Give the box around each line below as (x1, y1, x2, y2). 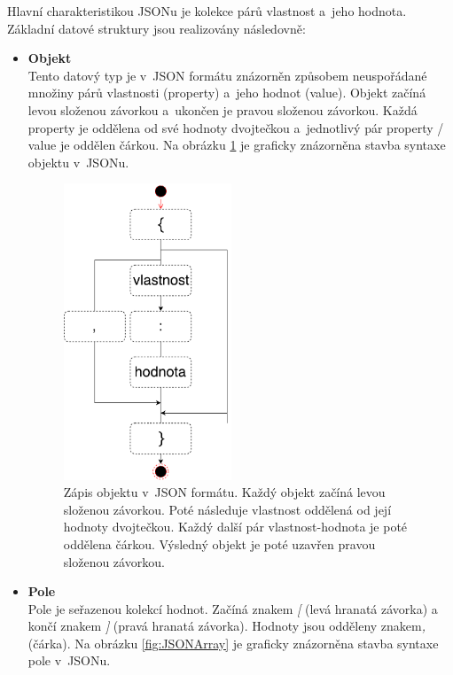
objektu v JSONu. (27, 152, 129, 171)
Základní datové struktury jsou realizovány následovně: (7, 19, 306, 37)
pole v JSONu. (27, 651, 111, 670)
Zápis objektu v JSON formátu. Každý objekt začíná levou (63, 483, 386, 501)
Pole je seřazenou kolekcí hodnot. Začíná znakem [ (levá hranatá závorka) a (27, 599, 438, 617)
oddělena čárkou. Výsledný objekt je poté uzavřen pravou (63, 534, 376, 553)
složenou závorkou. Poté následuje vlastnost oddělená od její (63, 500, 392, 518)
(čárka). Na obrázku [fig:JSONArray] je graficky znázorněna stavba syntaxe (27, 633, 439, 652)
